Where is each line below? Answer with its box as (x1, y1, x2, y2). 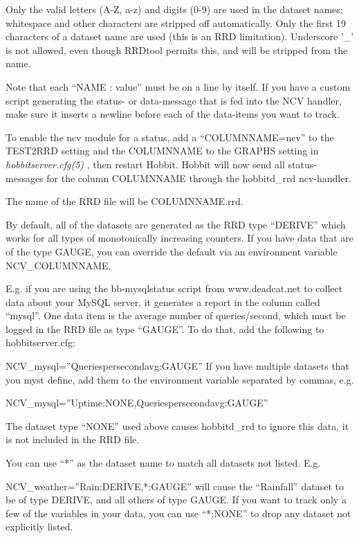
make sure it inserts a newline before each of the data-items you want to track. (6, 107, 340, 121)
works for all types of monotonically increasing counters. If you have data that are (6, 231, 353, 245)
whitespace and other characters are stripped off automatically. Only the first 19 (6, 15, 347, 30)
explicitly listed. (6, 519, 73, 534)
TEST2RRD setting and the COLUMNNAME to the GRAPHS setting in (6, 143, 319, 158)
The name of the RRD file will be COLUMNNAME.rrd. (6, 194, 243, 208)
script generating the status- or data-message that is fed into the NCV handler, (6, 93, 342, 107)
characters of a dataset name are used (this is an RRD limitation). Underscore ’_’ (6, 29, 354, 44)
